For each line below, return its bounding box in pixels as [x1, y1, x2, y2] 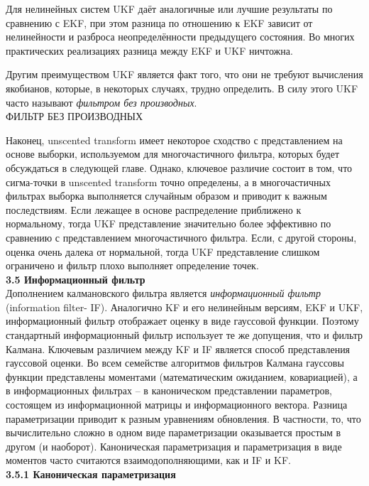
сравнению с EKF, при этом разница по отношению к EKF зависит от [6, 15, 313, 30]
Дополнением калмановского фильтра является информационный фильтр [6, 286, 321, 301]
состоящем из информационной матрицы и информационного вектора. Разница [6, 397, 348, 412]
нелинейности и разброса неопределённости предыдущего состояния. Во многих [6, 29, 355, 44]
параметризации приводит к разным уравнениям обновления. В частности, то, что [6, 411, 361, 426]
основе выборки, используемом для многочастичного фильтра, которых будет [6, 146, 340, 161]
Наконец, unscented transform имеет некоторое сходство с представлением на [6, 132, 343, 147]
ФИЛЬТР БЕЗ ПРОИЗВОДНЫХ [6, 109, 143, 124]
